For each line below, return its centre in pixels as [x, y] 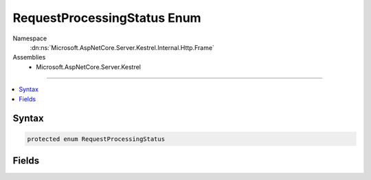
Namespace [30, 38]
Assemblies [29, 57]
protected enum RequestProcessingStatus [96, 139]
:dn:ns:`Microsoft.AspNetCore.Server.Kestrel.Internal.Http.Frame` [122, 47]
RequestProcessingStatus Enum [107, 18]
